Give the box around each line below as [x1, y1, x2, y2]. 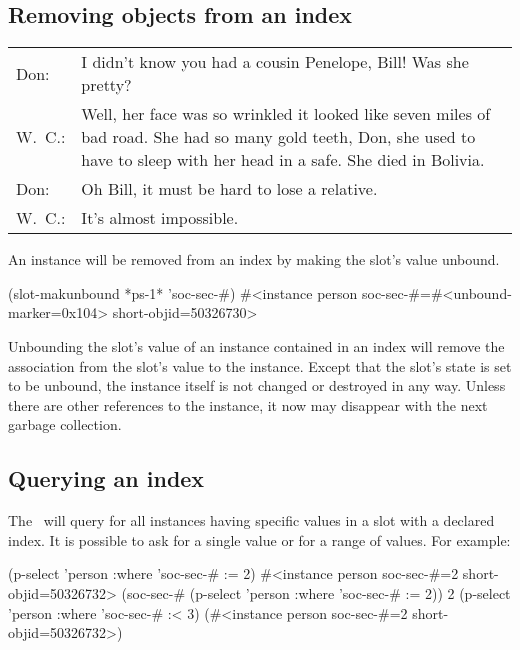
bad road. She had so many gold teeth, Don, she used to [81, 125, 476, 149]
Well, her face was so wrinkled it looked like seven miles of [81, 102, 491, 126]
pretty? [81, 73, 132, 97]
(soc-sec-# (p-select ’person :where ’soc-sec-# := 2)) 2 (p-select [121, 582, 511, 603]
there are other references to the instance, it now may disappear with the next [8, 394, 488, 415]
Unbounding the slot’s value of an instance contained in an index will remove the [8, 335, 505, 356]
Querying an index [8, 463, 205, 494]
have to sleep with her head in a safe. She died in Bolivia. [81, 148, 485, 172]
